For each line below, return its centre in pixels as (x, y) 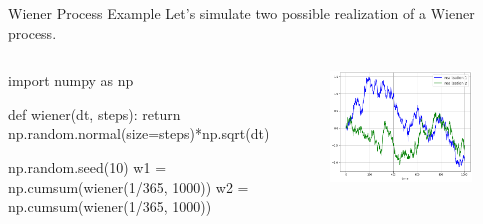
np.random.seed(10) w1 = (87, 166)
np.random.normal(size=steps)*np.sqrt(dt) (139, 133)
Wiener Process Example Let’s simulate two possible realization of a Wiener (241, 13)
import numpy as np (71, 80)
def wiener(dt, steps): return (94, 113)
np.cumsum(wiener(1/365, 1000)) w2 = (128, 186)
